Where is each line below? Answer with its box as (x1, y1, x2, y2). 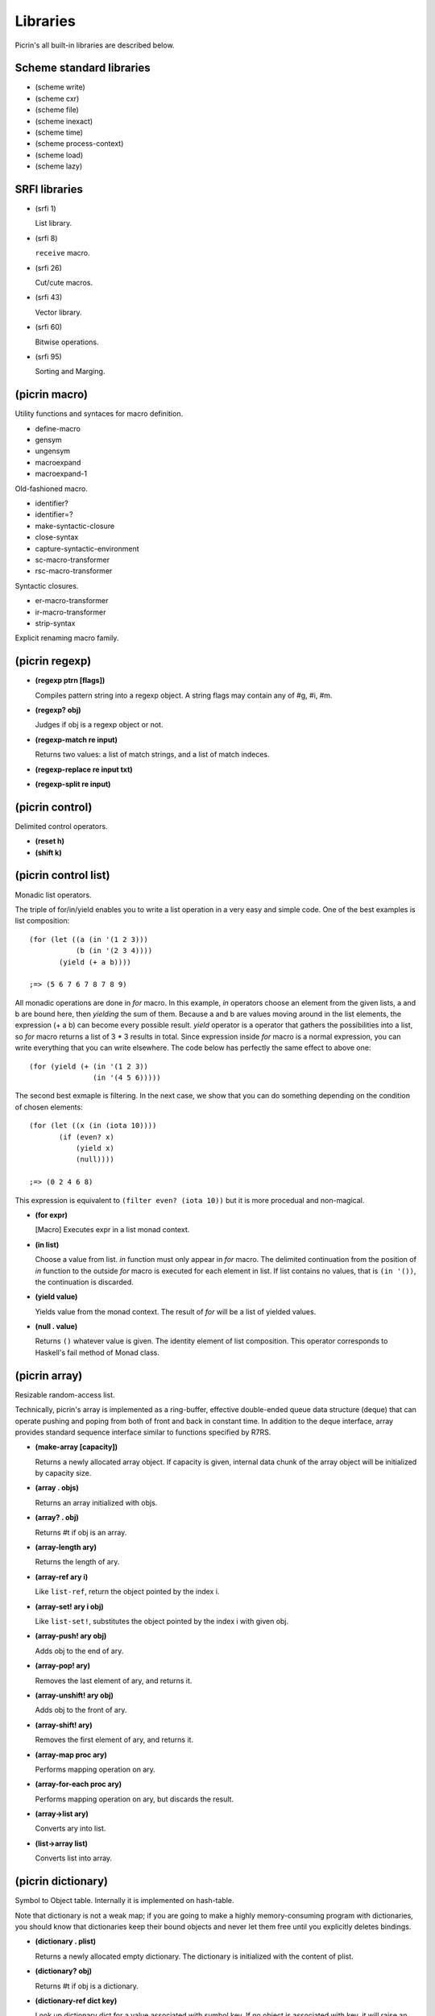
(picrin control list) (14, 868, 110, 882)
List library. (35, 219, 72, 228)
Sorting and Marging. (35, 367, 106, 377)
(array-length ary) (35, 1543, 97, 1552)
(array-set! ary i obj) (35, 1602, 104, 1611)
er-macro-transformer (35, 596, 109, 606)
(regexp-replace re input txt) (35, 764, 133, 774)
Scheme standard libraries (14, 61, 151, 75)
